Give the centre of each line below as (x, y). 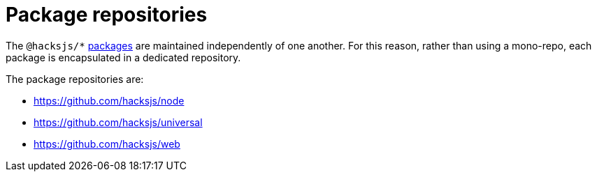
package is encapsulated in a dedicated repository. (123, 57)
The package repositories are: (75, 79)
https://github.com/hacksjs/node (109, 100)
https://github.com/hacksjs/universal (118, 122)
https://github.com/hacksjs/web (107, 144)
